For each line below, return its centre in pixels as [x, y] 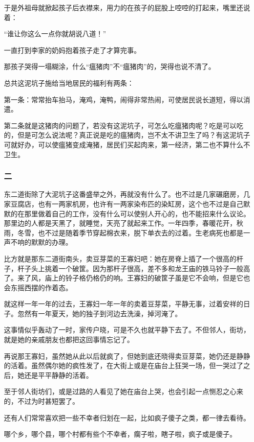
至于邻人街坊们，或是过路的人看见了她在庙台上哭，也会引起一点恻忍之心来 [124, 391]
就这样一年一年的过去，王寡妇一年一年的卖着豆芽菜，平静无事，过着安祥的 [124, 304]
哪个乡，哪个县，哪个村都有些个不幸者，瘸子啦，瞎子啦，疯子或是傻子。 [120, 434]
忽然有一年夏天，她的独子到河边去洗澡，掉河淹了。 [99, 313]
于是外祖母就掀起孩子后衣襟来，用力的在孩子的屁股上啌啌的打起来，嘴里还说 [127, 7]
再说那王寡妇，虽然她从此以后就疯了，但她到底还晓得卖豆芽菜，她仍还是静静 [127, 356]
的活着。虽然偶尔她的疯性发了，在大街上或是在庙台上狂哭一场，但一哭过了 [124, 365]
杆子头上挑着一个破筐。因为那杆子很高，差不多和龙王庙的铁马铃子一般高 [134, 268]
